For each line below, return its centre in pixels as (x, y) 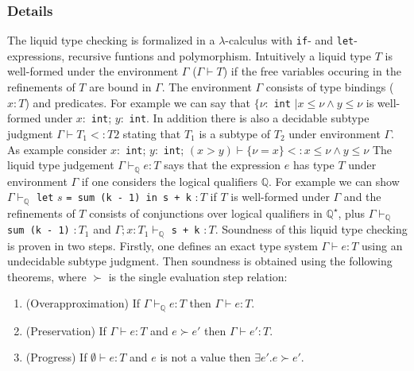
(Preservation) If (66, 330)
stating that (152, 133)
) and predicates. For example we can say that (137, 102)
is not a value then (205, 357)
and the (362, 197)
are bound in (120, 87)
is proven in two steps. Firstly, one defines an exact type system (163, 245)
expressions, (36, 55)
